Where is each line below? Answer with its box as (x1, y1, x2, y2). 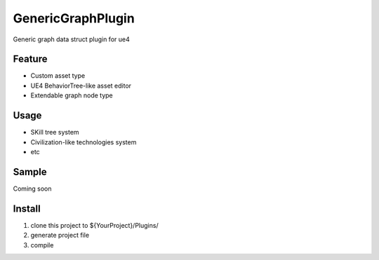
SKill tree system (30, 128, 80, 137)
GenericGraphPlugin (13, 11, 135, 26)
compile (30, 240, 54, 249)
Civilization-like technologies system (30, 137, 137, 146)
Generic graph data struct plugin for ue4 (13, 35, 130, 43)
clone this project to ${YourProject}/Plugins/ (30, 221, 159, 229)
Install (13, 203, 41, 214)
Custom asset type (30, 71, 86, 80)
